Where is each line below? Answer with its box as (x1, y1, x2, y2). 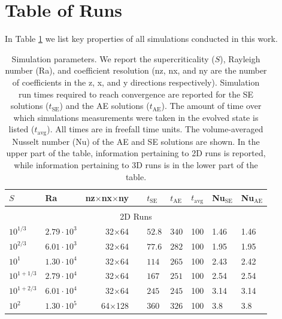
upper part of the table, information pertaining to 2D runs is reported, (6, 147, 266, 159)
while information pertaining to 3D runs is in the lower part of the (14, 158, 258, 171)
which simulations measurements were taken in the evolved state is (13, 111, 259, 123)
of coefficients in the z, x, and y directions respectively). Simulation (12, 75, 260, 88)
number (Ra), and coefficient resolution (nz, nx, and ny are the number (5, 64, 267, 77)
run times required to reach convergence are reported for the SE (18, 87, 254, 100)
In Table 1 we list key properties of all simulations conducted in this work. (5, 32, 278, 45)
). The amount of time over (161, 99, 262, 112)
